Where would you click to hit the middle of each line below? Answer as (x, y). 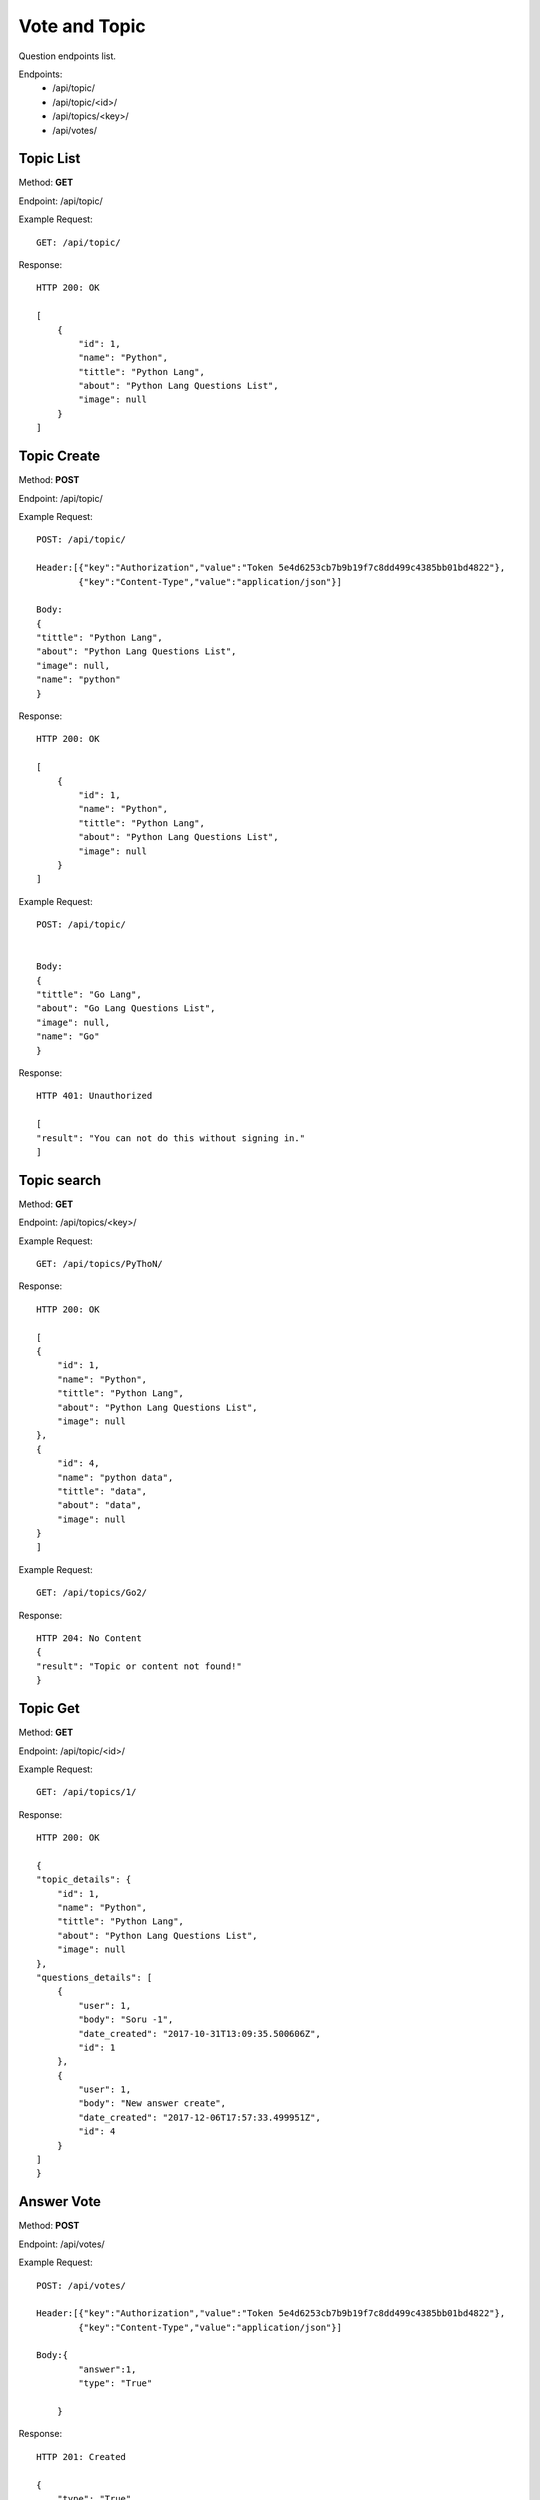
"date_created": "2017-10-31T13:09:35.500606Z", (200, 2033)
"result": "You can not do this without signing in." (170, 1138)
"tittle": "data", (102, 1491)
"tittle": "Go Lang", (89, 994)
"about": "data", (99, 1505)
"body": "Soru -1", (126, 2019)
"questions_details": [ (94, 1977)
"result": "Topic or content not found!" (139, 1666)
